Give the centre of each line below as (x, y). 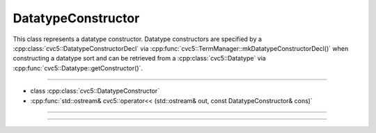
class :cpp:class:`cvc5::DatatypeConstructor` (95, 91)
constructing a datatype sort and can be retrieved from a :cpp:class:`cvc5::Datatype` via (139, 58)
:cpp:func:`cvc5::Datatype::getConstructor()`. (78, 68)
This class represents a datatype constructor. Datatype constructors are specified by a (138, 39)
